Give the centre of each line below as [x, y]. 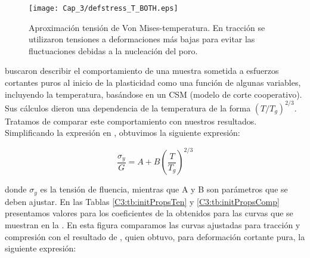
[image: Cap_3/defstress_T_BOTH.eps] [103, 8]
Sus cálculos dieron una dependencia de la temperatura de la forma [128, 108]
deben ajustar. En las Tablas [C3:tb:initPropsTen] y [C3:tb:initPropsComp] [142, 201]
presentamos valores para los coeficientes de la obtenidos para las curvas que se [149, 213]
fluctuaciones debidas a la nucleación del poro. [113, 50]
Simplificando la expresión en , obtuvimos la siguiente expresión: [123, 133]
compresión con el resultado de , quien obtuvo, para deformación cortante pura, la [155, 236]
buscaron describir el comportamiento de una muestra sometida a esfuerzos [142, 71]
